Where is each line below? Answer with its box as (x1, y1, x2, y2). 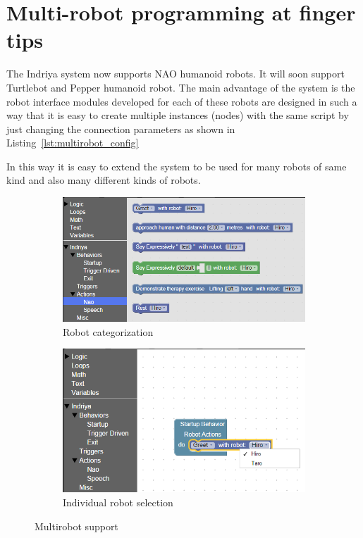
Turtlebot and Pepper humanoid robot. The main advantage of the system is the (6, 80, 355, 94)
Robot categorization (63, 324, 154, 339)
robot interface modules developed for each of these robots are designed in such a (6, 94, 357, 108)
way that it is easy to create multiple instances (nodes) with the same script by (6, 108, 349, 123)
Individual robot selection (63, 494, 173, 509)
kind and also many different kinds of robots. (6, 173, 201, 187)
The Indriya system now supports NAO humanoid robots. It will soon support (6, 66, 345, 81)
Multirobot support (35, 518, 118, 533)
